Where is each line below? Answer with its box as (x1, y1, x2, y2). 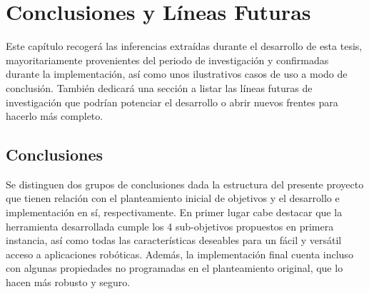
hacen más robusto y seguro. (6, 275, 131, 290)
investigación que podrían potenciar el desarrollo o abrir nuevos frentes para (6, 94, 338, 109)
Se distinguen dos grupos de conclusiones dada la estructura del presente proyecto (6, 176, 364, 191)
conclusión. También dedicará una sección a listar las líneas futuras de (6, 80, 313, 95)
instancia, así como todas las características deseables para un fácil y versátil (6, 233, 342, 248)
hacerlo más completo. (6, 108, 103, 123)
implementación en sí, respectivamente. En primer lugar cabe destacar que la (6, 205, 343, 220)
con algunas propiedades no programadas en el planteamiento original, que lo (6, 260, 343, 275)
